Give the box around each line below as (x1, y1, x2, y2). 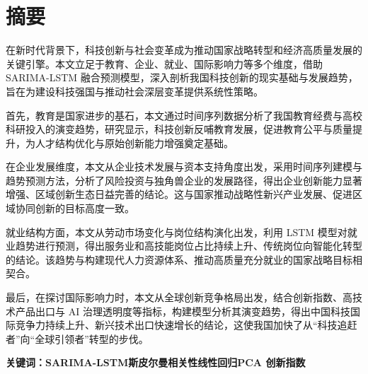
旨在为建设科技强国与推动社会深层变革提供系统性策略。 (6, 83, 263, 98)
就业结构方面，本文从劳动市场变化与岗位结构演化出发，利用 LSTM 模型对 (6, 224, 347, 239)
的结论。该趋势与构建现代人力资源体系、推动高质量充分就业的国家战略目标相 (6, 252, 362, 267)
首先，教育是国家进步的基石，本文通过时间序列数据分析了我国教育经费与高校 (6, 107, 362, 122)
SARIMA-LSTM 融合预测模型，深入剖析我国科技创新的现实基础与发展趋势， (6, 70, 358, 85)
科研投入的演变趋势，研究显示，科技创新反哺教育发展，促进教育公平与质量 (6, 122, 352, 136)
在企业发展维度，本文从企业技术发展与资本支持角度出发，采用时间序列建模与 (6, 159, 362, 174)
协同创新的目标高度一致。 (15, 201, 134, 216)
